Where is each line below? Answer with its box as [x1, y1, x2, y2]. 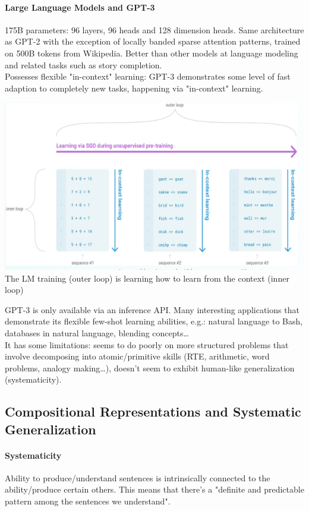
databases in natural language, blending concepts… [5, 326, 189, 339]
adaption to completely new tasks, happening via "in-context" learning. [5, 81, 263, 94]
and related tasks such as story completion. [5, 58, 162, 71]
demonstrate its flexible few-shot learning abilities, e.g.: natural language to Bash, [5, 315, 303, 327]
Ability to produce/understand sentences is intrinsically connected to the [5, 471, 270, 484]
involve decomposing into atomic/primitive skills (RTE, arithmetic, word [5, 350, 270, 362]
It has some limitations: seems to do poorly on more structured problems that [5, 338, 289, 351]
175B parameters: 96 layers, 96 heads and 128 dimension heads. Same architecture [5, 23, 304, 36]
